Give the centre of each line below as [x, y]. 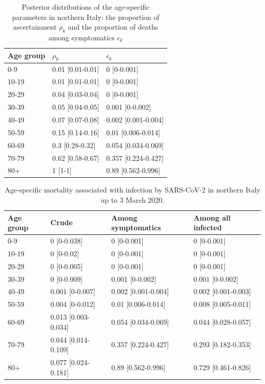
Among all [212, 217]
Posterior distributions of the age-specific [86, 7]
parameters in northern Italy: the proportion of [86, 17]
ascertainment [35, 27]
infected [208, 227]
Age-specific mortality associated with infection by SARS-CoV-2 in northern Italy [132, 190]
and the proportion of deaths [113, 27]
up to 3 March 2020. [132, 200]
